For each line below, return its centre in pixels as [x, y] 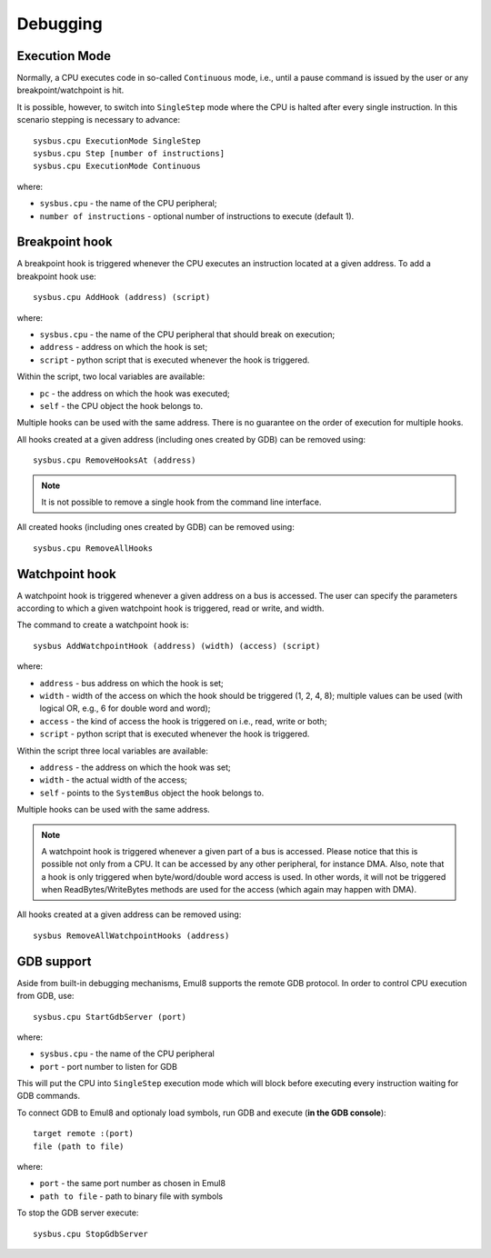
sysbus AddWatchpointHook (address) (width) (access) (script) [177, 646]
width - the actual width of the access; [114, 780]
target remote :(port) [84, 1133]
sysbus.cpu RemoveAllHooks [93, 548]
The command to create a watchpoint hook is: [103, 625]
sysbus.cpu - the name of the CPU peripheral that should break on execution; [187, 334]
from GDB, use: [45, 996]
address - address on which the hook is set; [124, 347]
